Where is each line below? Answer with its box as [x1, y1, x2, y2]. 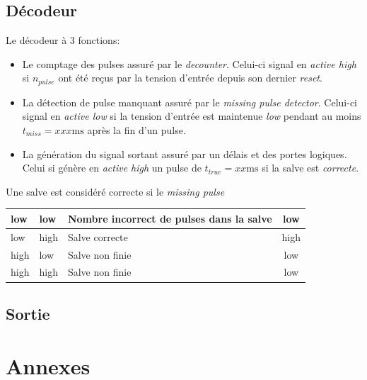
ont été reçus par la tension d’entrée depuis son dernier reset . [58, 70, 322, 85]
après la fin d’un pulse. [87, 123, 186, 138]
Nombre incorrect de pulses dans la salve [67, 211, 272, 225]
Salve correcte [67, 229, 128, 244]
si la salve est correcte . [262, 160, 359, 175]
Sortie [6, 302, 50, 324]
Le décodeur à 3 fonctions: [6, 33, 120, 47]
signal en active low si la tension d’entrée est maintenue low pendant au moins [22, 108, 361, 123]
